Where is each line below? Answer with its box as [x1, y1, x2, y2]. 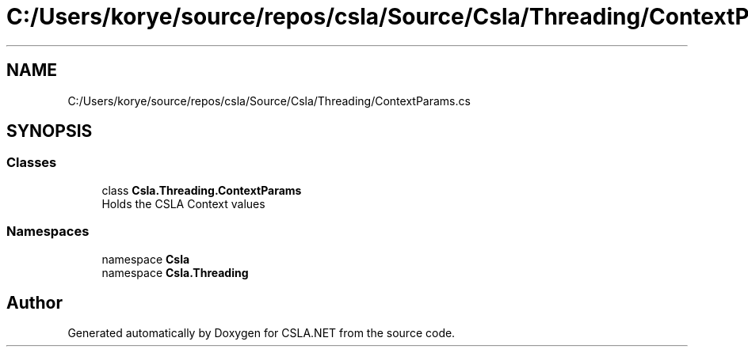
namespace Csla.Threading [101, 265, 249, 279]
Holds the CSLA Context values [101, 196, 265, 211]
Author [6, 292, 63, 313]
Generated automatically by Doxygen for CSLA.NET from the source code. [67, 326, 456, 340]
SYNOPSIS [6, 121, 93, 142]
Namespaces [6, 223, 90, 240]
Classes [6, 154, 57, 171]
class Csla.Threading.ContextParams [101, 183, 302, 197]
